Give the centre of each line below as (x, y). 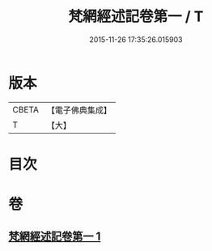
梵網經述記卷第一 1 (55, 237)
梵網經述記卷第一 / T (136, 17)
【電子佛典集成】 (79, 110)
